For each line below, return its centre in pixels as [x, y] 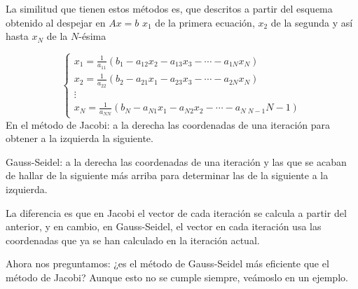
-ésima [92, 36]
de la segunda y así [312, 22]
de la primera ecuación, [205, 22]
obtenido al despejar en [56, 22]
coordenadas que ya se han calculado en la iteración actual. [133, 240]
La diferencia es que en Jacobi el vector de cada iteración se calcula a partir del [176, 212]
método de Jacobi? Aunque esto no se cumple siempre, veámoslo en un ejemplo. [177, 277]
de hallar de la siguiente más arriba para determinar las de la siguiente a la [167, 175]
